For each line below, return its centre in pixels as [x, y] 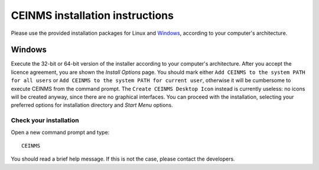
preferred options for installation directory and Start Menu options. [92, 105]
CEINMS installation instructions [92, 15]
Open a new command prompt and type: [60, 132]
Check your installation [45, 120]
